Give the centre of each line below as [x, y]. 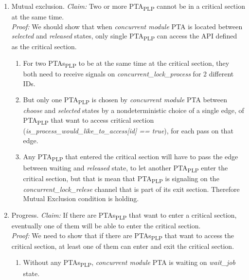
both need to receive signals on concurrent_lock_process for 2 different [128, 74]
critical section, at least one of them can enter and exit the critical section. [123, 246]
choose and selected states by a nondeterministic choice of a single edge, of [133, 110]
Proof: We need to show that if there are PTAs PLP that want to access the [123, 236]
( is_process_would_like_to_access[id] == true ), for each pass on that [128, 131]
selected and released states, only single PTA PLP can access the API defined [124, 37]
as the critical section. [44, 47]
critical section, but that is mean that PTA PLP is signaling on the [121, 179]
